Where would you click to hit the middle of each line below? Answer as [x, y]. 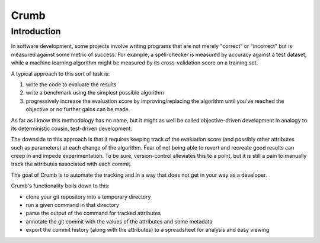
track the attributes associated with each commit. [71, 164]
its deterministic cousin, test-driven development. [72, 128]
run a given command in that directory [73, 205]
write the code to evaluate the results [71, 84]
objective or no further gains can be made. [78, 109]
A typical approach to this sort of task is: [60, 73]
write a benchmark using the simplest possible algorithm [95, 93]
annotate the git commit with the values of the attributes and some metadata [119, 221]
